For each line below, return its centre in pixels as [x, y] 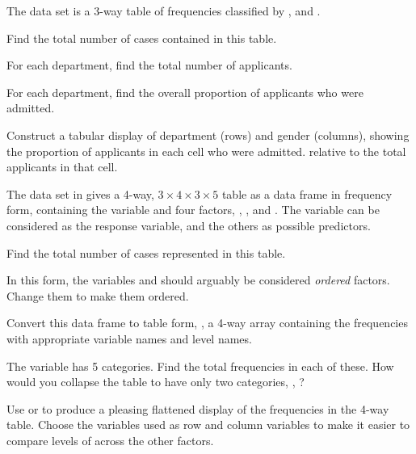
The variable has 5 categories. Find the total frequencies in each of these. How [200, 366]
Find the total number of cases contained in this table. [142, 38]
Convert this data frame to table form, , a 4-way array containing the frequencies [207, 323]
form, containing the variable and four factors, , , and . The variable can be [193, 210]
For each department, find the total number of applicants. [149, 65]
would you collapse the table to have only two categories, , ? [155, 382]
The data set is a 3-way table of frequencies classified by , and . [164, 11]
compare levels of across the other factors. [110, 440]
